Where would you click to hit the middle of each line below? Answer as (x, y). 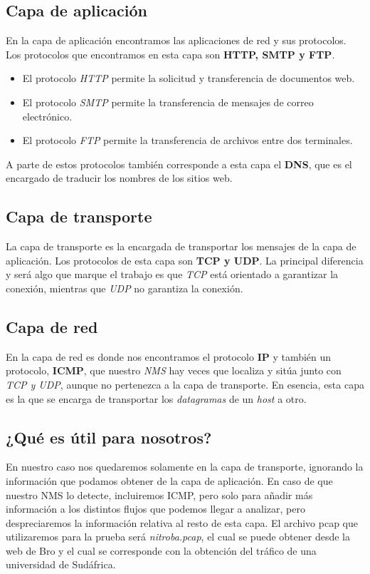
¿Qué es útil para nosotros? (109, 437)
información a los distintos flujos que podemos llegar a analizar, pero (155, 509)
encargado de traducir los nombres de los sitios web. (119, 178)
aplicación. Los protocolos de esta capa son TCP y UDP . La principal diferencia (185, 260)
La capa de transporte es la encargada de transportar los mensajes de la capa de (181, 246)
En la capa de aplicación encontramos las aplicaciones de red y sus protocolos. (176, 40)
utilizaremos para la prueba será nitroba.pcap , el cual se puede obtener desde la (178, 537)
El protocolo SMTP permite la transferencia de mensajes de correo (168, 102)
